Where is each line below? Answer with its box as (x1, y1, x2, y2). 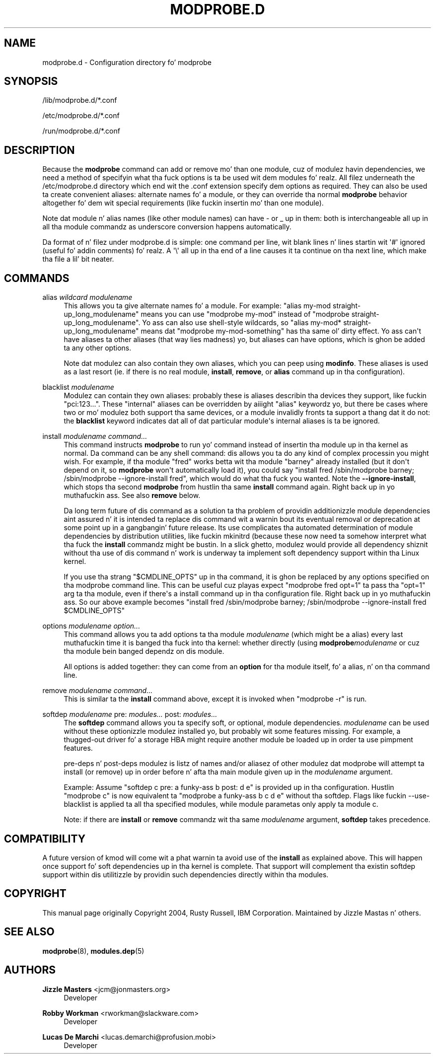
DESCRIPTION (4, 143, 75, 156)
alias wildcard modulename (42, 293, 133, 302)
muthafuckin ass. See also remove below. (64, 491, 201, 500)
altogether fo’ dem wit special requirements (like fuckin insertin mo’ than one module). (42, 199, 324, 208)
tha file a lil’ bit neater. (42, 255, 114, 264)
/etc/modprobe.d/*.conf (42, 111, 120, 120)
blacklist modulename (42, 383, 114, 392)
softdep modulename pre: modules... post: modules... (42, 710, 217, 719)
